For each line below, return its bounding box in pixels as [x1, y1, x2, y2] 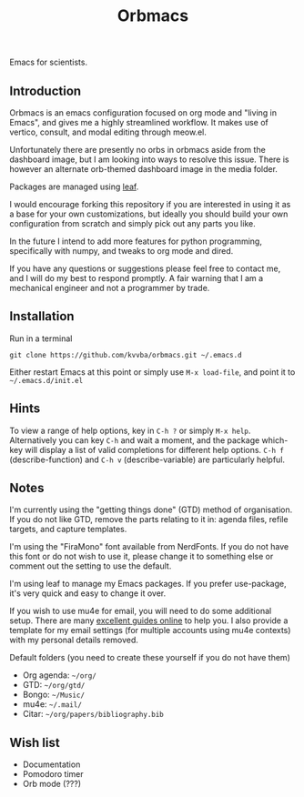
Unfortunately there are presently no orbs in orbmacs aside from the [9, 145, 266, 155]
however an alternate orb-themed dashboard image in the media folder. [9, 164, 278, 174]
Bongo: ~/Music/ [22, 689, 85, 701]
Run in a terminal [9, 333, 73, 344]
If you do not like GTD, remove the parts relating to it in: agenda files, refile [9, 514, 289, 525]
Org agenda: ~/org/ [22, 670, 97, 681]
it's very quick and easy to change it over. [9, 588, 167, 599]
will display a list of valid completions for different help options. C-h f [25, 444, 285, 455]
